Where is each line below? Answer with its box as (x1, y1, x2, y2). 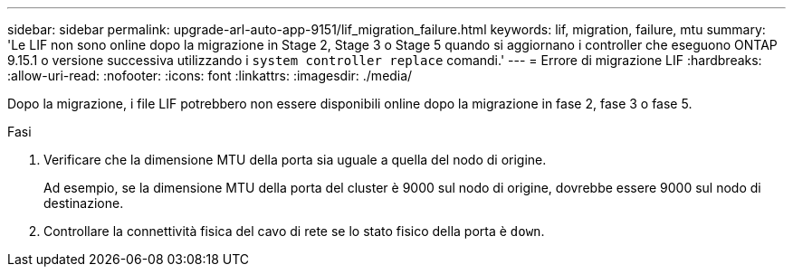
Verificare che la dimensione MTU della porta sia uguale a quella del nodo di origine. (43, 152, 547, 167)
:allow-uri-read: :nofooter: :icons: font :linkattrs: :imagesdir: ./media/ (7, 68, 413, 83)
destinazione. (43, 195, 124, 211)
